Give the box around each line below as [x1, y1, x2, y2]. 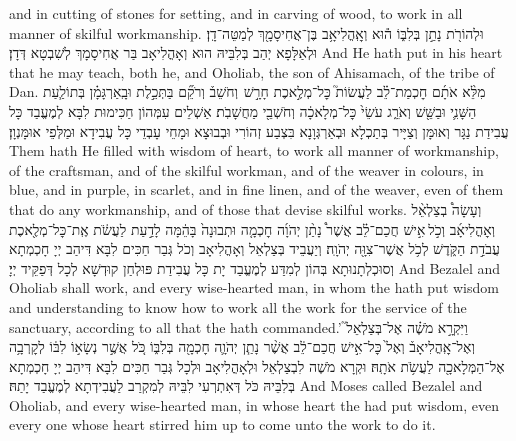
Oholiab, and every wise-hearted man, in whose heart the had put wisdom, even [9, 394, 499, 415]
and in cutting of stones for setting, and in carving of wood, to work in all [9, 3, 463, 23]
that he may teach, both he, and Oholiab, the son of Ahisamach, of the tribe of [9, 61, 495, 82]
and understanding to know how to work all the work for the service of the [9, 296, 467, 317]
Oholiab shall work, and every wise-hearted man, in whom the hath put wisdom [9, 277, 499, 298]
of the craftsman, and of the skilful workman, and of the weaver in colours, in [9, 159, 484, 180]
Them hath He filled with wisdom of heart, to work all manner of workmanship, [9, 140, 499, 161]
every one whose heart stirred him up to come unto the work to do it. [9, 414, 436, 435]
